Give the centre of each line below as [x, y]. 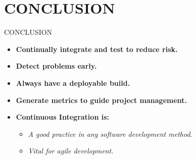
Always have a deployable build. [73, 83]
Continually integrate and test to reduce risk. [97, 49]
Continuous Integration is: [62, 117]
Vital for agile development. [71, 151]
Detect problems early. [56, 66]
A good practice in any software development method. [110, 134]
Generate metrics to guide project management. [102, 100]
